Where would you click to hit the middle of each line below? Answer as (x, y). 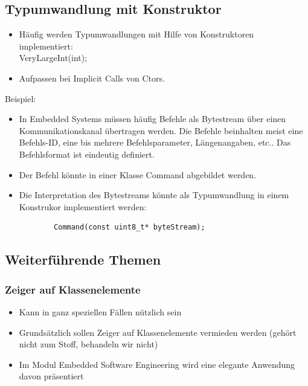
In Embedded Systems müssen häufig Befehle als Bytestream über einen (152, 119)
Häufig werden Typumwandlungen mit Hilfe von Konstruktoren (136, 34)
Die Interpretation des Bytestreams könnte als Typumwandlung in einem (154, 195)
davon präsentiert (51, 376)
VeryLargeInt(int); (53, 58)
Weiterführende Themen (83, 259)
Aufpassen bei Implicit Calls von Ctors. (92, 78)
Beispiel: (21, 98)
